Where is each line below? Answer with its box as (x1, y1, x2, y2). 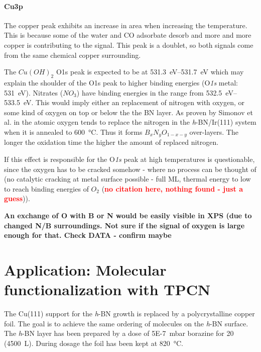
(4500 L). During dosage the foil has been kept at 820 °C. (4, 337, 183, 348)
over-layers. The (189, 126, 238, 137)
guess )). (4, 193, 30, 204)
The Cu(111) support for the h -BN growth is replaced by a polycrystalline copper (4, 308, 255, 319)
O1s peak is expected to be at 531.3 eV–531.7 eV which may (56, 66, 244, 77)
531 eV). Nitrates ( (4, 87, 63, 98)
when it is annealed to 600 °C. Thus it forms (4, 126, 143, 137)
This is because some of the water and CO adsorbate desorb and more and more (4, 30, 251, 40)
